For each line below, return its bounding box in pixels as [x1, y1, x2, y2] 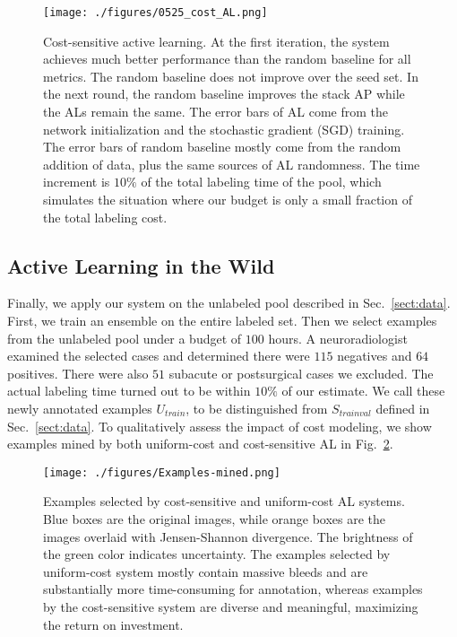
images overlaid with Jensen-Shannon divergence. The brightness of [43, 527, 413, 545]
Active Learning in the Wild [7, 251, 275, 279]
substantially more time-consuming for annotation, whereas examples [43, 580, 423, 598]
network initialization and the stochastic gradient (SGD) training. [43, 119, 405, 138]
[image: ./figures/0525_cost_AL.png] [43, 6, 268, 19]
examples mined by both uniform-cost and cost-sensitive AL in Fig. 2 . [7, 434, 393, 453]
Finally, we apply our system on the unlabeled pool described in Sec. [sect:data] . [7, 293, 451, 312]
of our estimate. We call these [281, 381, 445, 400]
